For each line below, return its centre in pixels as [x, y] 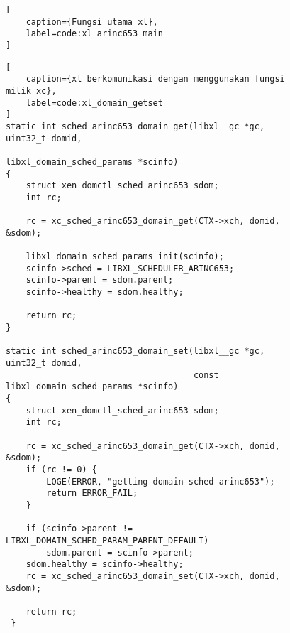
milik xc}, [31, 91]
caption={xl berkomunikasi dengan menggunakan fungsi [155, 79]
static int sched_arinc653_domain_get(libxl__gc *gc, [135, 126]
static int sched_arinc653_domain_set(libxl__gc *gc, [135, 351]
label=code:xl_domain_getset [94, 103]
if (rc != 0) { [61, 469]
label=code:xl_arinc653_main [94, 34]
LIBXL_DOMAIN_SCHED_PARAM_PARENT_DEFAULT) [107, 540]
